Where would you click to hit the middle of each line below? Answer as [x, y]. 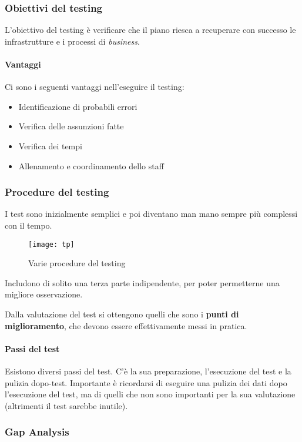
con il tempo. [28, 225]
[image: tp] [51, 244]
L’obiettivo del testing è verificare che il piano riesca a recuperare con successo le [150, 30]
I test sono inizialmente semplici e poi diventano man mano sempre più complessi [151, 214]
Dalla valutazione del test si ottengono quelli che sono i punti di [122, 314]
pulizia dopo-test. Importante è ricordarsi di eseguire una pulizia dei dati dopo [146, 382]
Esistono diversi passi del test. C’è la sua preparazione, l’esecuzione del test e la [148, 371]
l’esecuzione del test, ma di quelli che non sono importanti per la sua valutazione [150, 394]
